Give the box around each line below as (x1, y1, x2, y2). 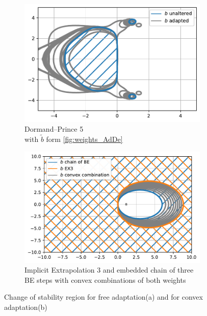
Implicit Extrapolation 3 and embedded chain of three (24, 264, 194, 275)
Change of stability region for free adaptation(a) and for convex (4, 291, 203, 302)
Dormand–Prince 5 (24, 124, 84, 134)
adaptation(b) (4, 301, 47, 312)
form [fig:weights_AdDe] (46, 133, 123, 144)
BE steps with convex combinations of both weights (24, 274, 186, 285)
